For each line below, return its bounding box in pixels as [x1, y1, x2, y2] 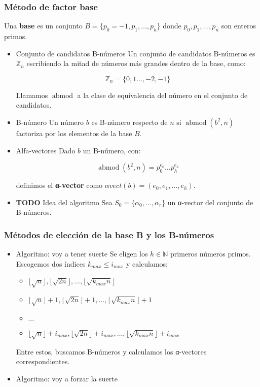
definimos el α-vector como [16, 180, 103, 190]
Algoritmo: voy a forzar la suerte [16, 373, 118, 383]
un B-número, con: [83, 145, 141, 155]
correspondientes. [16, 356, 70, 367]
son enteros [221, 20, 256, 31]
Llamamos [16, 89, 48, 100]
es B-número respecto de [91, 116, 168, 127]
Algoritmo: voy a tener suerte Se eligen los [16, 248, 148, 259]
